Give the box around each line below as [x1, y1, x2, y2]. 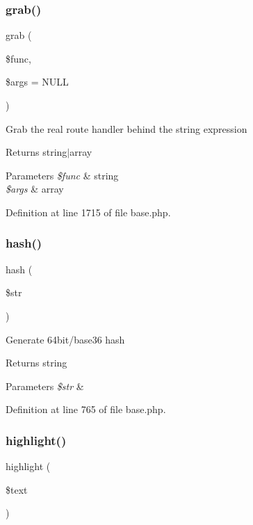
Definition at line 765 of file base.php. [6, 402, 166, 417]
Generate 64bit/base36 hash [6, 332, 125, 346]
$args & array [6, 181, 64, 196]
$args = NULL [6, 74, 69, 89]
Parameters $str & [6, 378, 84, 393]
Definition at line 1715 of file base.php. [6, 204, 171, 219]
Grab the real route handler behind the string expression [6, 121, 247, 136]
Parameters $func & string [6, 168, 119, 182]
